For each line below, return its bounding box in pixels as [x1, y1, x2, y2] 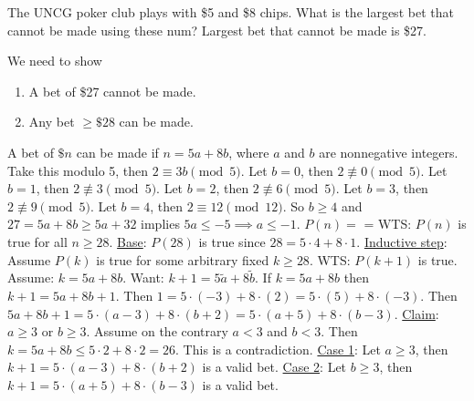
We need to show [7, 51, 102, 70]
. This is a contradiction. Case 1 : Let [175, 339, 381, 358]
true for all [7, 231, 68, 251]
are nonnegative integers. [319, 142, 458, 161]
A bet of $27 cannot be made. [28, 81, 196, 100]
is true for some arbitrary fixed [96, 250, 269, 269]
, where [228, 142, 269, 161]
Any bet [28, 112, 75, 131]
